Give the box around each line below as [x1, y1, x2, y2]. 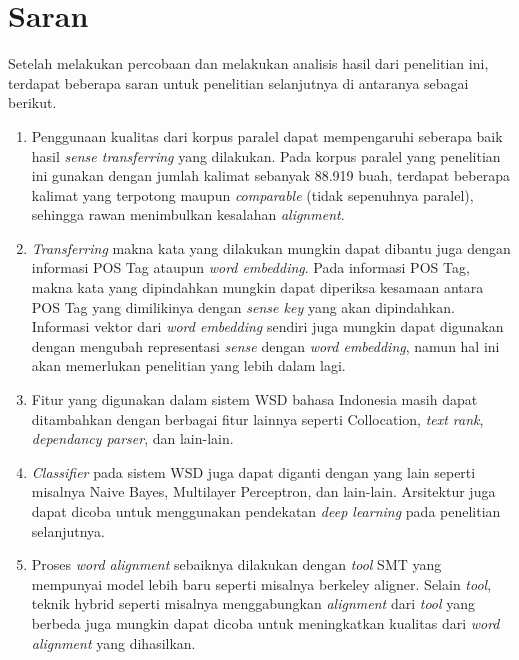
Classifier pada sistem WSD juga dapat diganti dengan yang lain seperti [31, 461, 476, 482]
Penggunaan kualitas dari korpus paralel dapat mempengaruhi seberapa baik [31, 125, 503, 146]
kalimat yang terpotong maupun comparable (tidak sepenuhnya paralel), [31, 184, 474, 205]
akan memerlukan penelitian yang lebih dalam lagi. [31, 355, 346, 376]
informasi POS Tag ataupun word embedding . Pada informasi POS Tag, [31, 257, 470, 278]
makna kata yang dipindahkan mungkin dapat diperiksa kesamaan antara [31, 277, 484, 298]
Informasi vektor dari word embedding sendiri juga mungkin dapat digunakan [31, 316, 504, 337]
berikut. [8, 92, 57, 113]
